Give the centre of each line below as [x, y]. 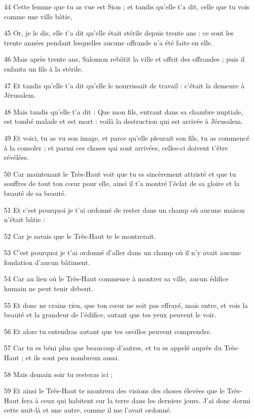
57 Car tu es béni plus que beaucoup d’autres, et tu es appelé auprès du [113, 348]
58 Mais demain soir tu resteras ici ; [58, 374]
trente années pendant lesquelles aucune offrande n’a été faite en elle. [109, 42]
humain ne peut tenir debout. [49, 288]
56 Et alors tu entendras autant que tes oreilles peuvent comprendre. [108, 331]
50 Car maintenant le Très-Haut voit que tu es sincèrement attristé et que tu [120, 173]
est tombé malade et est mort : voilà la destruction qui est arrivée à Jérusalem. [124, 121]
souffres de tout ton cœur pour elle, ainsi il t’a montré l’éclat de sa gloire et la [122, 183]
